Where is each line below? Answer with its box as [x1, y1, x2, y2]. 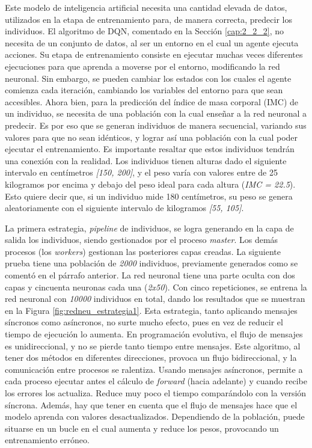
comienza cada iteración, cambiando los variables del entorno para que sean [5, 84, 283, 96]
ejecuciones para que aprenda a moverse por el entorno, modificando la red [5, 60, 280, 72]
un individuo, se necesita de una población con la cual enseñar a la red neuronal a [5, 107, 307, 120]
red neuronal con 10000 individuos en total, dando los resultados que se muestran [5, 292, 305, 305]
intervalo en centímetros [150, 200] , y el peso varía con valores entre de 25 [5, 166, 278, 179]
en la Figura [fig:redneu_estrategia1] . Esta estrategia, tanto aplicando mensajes [5, 304, 298, 316]
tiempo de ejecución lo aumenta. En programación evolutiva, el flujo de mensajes [5, 328, 303, 340]
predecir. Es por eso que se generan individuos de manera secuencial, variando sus [5, 118, 307, 131]
